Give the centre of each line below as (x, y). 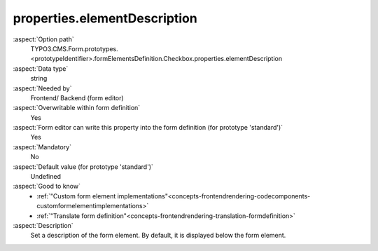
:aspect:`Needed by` (42, 88)
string (39, 79)
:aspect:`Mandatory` (42, 147)
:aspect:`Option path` (43, 39)
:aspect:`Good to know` (47, 186)
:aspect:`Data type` (41, 68)
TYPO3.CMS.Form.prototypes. (74, 48)
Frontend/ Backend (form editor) (77, 97)
